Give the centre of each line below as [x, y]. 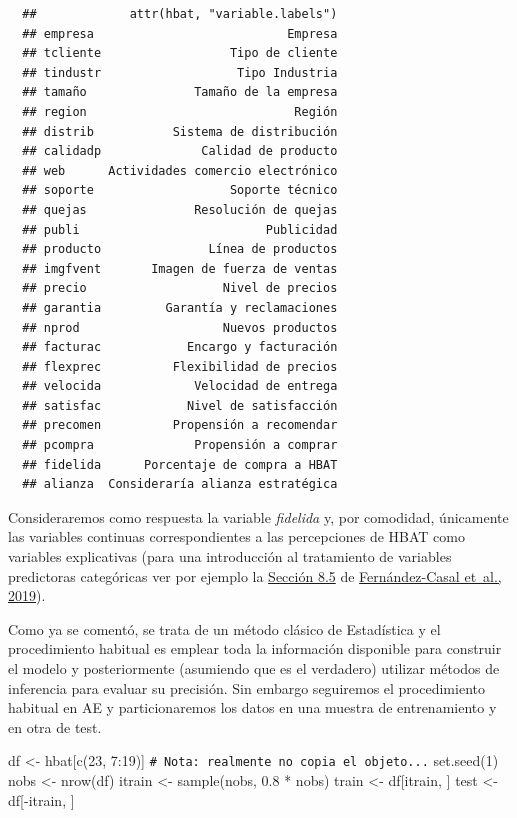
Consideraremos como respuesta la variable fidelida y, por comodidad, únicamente [258, 516]
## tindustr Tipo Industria [180, 72]
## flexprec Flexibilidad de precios [180, 366]
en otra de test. [55, 726]
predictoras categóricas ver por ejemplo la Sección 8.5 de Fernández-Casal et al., [255, 575]
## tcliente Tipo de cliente [180, 53]
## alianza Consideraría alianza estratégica [180, 484]
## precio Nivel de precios [180, 288]
